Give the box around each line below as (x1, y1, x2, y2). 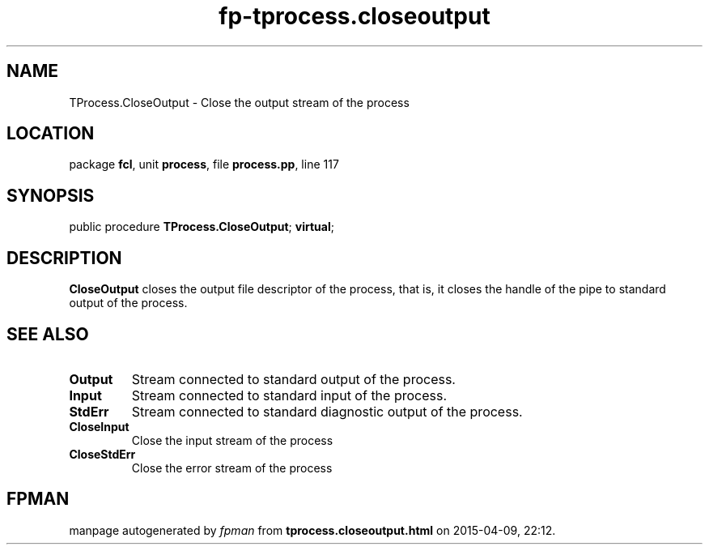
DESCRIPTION (6, 247, 122, 268)
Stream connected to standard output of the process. (131, 370, 456, 387)
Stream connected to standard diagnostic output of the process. (131, 403, 523, 420)
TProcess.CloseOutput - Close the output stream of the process (69, 95, 410, 109)
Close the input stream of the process (131, 433, 333, 447)
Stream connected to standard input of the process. (131, 387, 448, 404)
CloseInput (69, 419, 129, 434)
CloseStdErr (69, 446, 136, 461)
